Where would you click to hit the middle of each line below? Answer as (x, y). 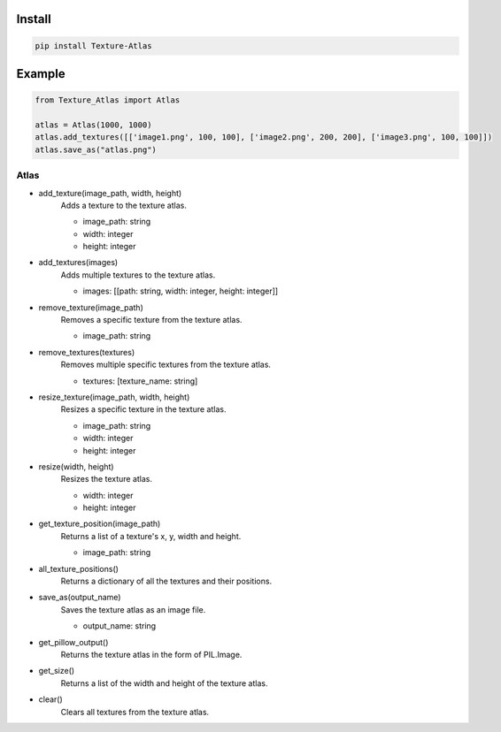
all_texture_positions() (79, 568)
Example (41, 74)
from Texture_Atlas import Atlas (108, 100)
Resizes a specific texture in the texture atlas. (143, 409)
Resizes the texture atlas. (107, 479)
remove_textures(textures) (87, 352)
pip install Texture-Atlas (93, 46)
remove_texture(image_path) (91, 307)
